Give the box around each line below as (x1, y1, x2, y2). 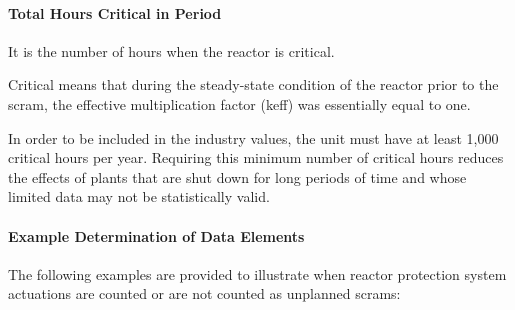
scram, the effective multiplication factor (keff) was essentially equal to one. (8, 93, 471, 114)
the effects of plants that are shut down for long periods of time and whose (8, 166, 467, 187)
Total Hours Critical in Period (8, 2, 222, 23)
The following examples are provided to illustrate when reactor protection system (8, 263, 507, 284)
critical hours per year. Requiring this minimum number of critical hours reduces (8, 147, 504, 168)
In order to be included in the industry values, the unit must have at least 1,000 (8, 127, 499, 148)
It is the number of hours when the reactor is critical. (8, 40, 335, 61)
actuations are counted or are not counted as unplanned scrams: (8, 283, 401, 304)
